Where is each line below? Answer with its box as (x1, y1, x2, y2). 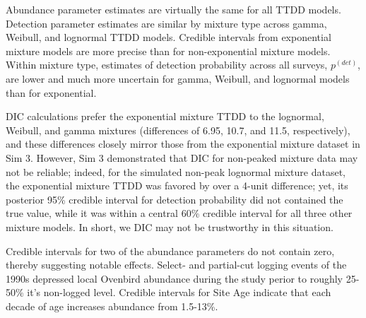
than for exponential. (6, 85, 97, 100)
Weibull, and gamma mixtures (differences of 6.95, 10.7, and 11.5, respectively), (6, 122, 350, 137)
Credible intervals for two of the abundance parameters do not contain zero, (6, 243, 335, 258)
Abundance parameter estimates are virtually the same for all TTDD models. (6, 2, 341, 16)
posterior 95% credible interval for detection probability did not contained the (6, 192, 343, 206)
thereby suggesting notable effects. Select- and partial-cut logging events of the (6, 257, 347, 272)
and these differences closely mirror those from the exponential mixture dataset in (6, 136, 360, 151)
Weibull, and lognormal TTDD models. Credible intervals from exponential (6, 30, 331, 45)
